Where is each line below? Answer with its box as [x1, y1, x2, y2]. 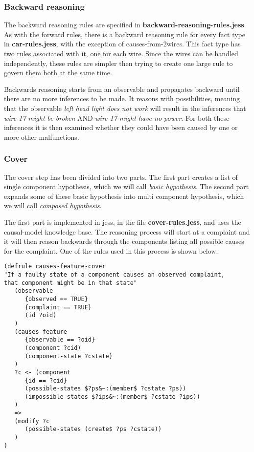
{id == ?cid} [24, 377, 67, 384]
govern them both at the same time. [4, 67, 112, 78]
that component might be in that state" [4, 279, 138, 286]
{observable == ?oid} [24, 336, 95, 344]
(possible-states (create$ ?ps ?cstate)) [24, 426, 162, 433]
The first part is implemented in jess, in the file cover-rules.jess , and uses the [4, 216, 241, 227]
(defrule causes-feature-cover [4, 263, 106, 270]
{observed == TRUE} [24, 295, 88, 302]
